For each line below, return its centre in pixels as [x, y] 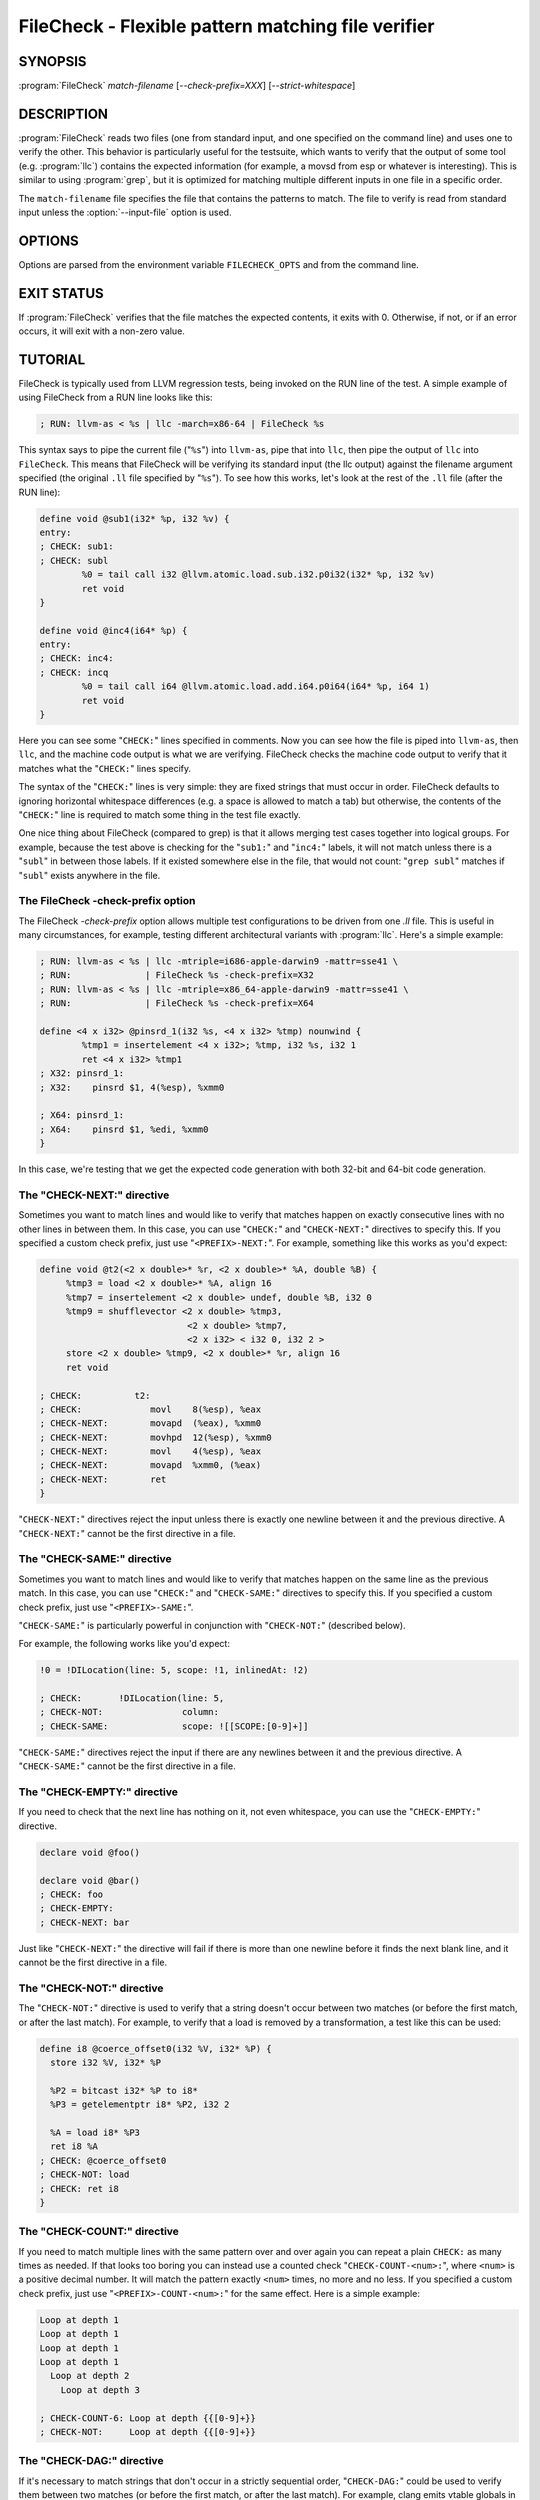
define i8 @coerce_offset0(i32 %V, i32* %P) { [155, 2048]
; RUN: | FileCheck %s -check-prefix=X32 [176, 975]
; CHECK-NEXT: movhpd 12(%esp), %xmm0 [155, 1437]
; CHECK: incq [74, 672]
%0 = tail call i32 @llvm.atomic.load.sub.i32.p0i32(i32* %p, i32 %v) [258, 574]
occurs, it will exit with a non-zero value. [101, 331]
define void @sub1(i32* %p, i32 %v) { [134, 518]
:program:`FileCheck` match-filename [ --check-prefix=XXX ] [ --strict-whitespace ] [187, 86]
